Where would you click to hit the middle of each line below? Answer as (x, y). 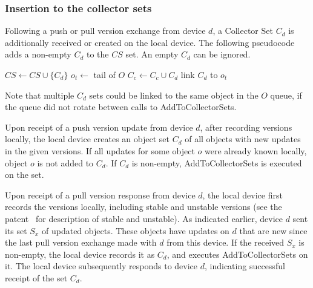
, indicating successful (245, 266)
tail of (104, 74)
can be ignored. (222, 54)
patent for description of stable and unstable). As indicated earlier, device (144, 218)
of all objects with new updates (243, 139)
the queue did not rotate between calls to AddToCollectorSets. (121, 107)
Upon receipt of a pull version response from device (100, 195)
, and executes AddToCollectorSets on (237, 254)
